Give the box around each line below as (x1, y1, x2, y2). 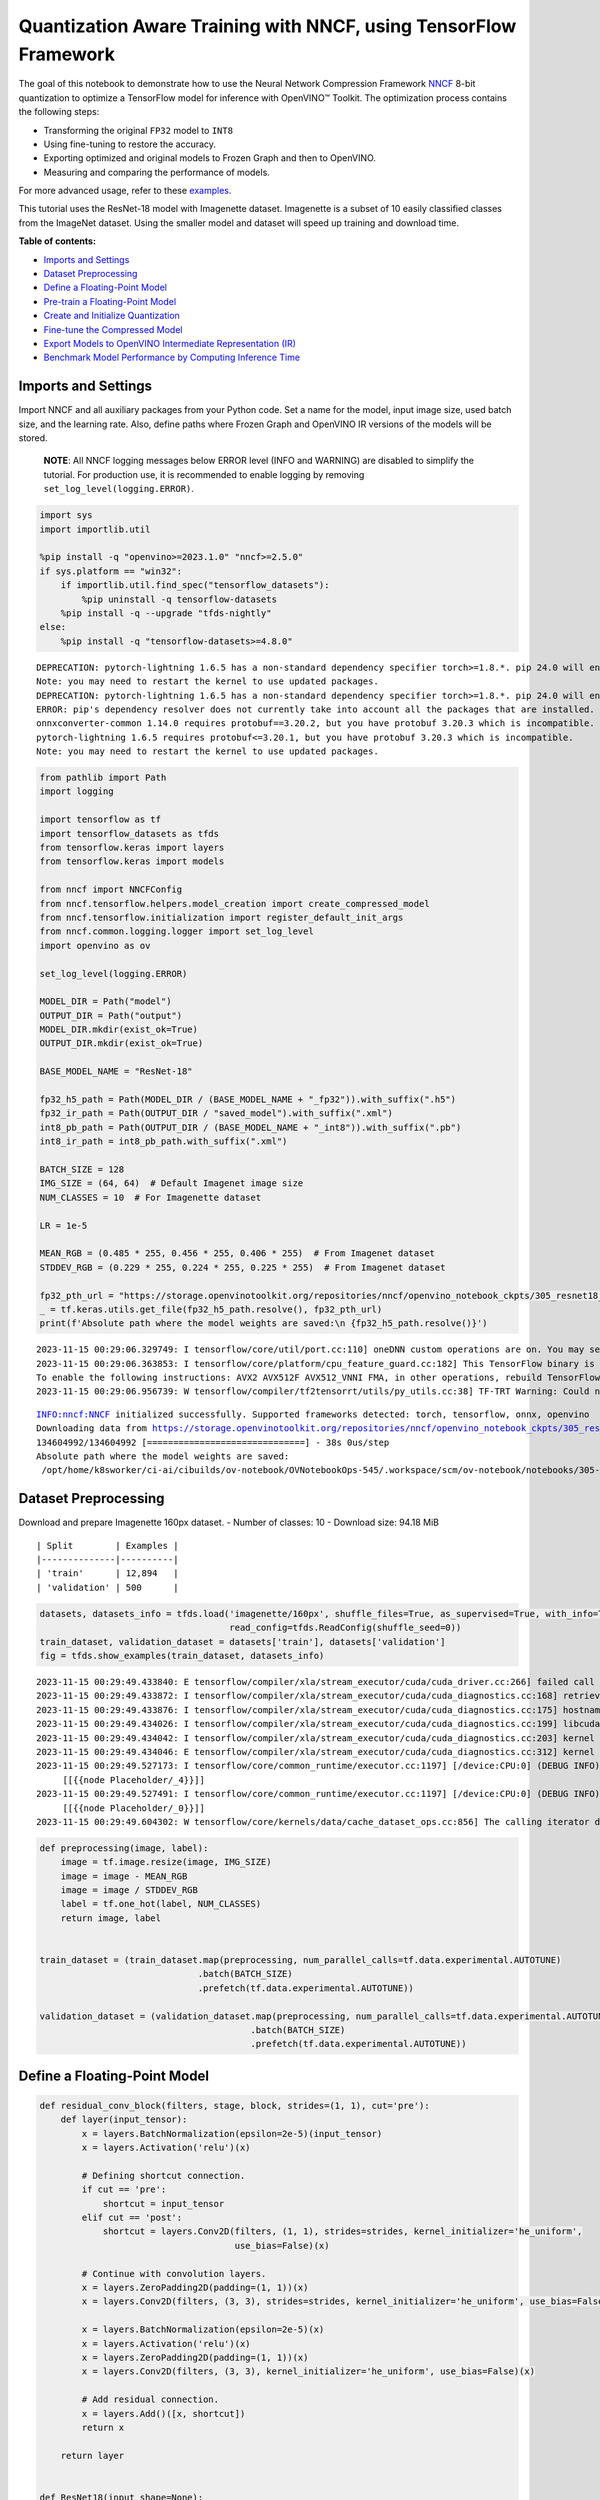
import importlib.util (39, 523, 151, 535)
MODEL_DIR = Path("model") (39, 996, 172, 1007)
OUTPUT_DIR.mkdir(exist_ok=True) (39, 1038, 204, 1049)
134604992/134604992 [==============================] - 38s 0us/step (36, 1436, 390, 1448)
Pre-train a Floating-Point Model (43, 295, 177, 307)
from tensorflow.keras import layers (39, 842, 225, 853)
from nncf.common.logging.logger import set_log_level (39, 926, 314, 937)
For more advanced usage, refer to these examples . (18, 185, 232, 197)
